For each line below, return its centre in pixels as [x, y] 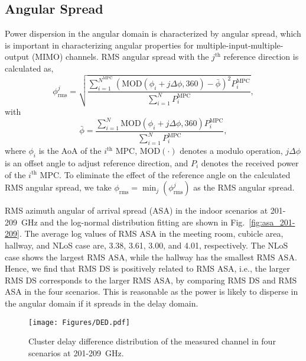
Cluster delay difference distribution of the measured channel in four [152, 341]
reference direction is [261, 57]
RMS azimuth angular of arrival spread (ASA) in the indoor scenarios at [136, 210]
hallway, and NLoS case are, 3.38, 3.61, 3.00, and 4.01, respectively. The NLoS [147, 245]
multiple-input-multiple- [240, 45]
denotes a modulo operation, [231, 151]
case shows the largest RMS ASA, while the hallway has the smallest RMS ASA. [151, 257]
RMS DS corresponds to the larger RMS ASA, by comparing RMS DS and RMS [151, 280]
